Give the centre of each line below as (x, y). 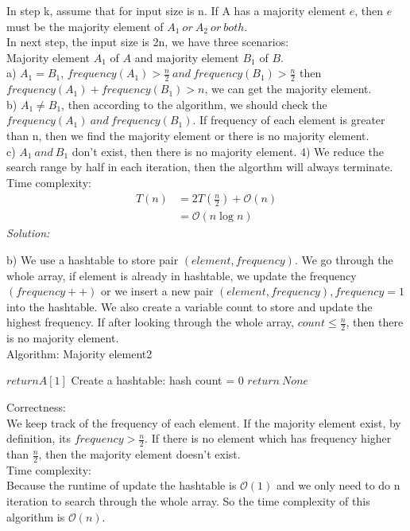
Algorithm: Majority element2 (79, 353)
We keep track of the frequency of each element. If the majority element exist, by (204, 422)
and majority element (187, 57)
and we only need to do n (338, 485)
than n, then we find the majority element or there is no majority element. (188, 135)
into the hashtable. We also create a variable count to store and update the (190, 306)
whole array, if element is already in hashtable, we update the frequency (182, 275)
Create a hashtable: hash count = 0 (157, 380)
